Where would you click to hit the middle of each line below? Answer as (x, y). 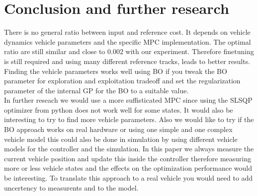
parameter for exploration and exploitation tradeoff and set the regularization (122, 81)
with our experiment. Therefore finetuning (190, 51)
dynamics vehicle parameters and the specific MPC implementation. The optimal (128, 41)
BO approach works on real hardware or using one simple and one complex (118, 129)
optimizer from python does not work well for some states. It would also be (119, 109)
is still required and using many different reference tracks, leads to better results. (127, 61)
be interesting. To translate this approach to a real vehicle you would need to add (129, 178)
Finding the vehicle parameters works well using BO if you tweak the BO (116, 71)
